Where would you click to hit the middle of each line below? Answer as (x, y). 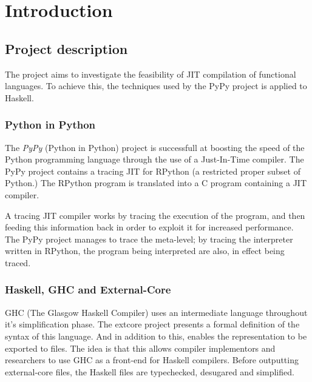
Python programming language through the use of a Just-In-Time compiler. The (154, 159)
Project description (66, 48)
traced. (18, 262)
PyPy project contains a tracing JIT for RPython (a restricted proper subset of (153, 171)
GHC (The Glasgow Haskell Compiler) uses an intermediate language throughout (156, 312)
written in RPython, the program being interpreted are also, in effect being (145, 251)
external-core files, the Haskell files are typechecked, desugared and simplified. (150, 371)
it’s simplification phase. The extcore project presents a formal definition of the (152, 324)
